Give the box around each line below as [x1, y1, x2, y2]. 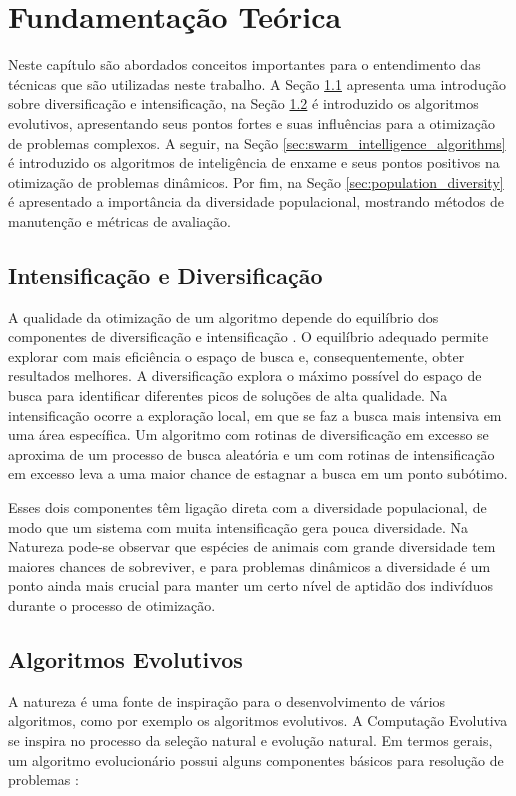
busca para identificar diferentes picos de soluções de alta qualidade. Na [8, 385, 448, 406]
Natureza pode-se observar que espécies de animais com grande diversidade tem [8, 536, 496, 557]
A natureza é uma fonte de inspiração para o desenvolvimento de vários [8, 690, 446, 711]
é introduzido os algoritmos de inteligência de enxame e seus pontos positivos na [8, 152, 500, 173]
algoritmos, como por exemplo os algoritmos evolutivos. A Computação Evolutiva [8, 710, 508, 731]
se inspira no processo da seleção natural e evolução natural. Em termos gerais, [8, 729, 493, 750]
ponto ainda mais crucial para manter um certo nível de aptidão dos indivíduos [8, 575, 493, 596]
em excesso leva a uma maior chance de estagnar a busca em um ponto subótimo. [8, 463, 508, 484]
